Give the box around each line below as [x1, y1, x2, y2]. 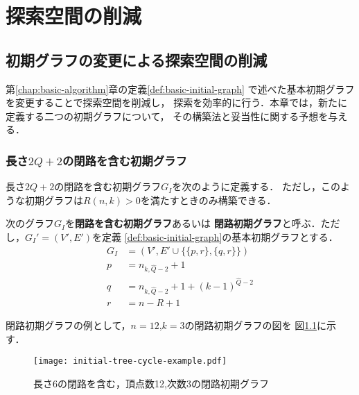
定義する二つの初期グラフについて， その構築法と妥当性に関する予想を [6, 108, 329, 123]
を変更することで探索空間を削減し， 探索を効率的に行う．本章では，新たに [6, 95, 348, 110]
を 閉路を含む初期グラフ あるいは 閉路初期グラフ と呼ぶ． [65, 216, 321, 230]
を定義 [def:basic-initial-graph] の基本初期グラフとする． [92, 229, 338, 244]
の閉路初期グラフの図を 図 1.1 [184, 318, 317, 333]
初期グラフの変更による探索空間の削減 [6, 49, 268, 70]
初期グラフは [24, 192, 83, 207]
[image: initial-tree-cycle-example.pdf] [33, 356, 227, 367]
